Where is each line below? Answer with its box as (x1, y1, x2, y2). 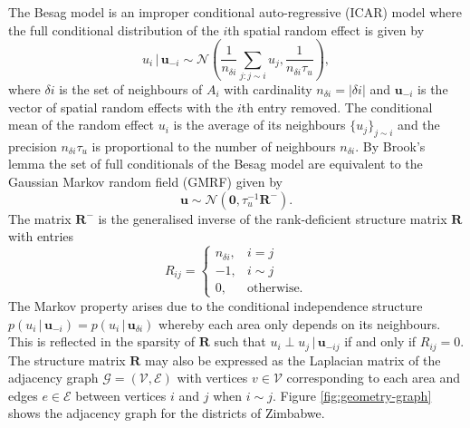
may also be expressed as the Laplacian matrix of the (145, 350, 441, 369)
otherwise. (246, 281, 303, 295)
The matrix (8, 209, 72, 228)
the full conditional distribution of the (8, 20, 219, 39)
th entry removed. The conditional (241, 97, 433, 116)
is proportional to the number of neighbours (91, 136, 336, 155)
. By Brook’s (355, 136, 426, 155)
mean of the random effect (8, 115, 155, 134)
